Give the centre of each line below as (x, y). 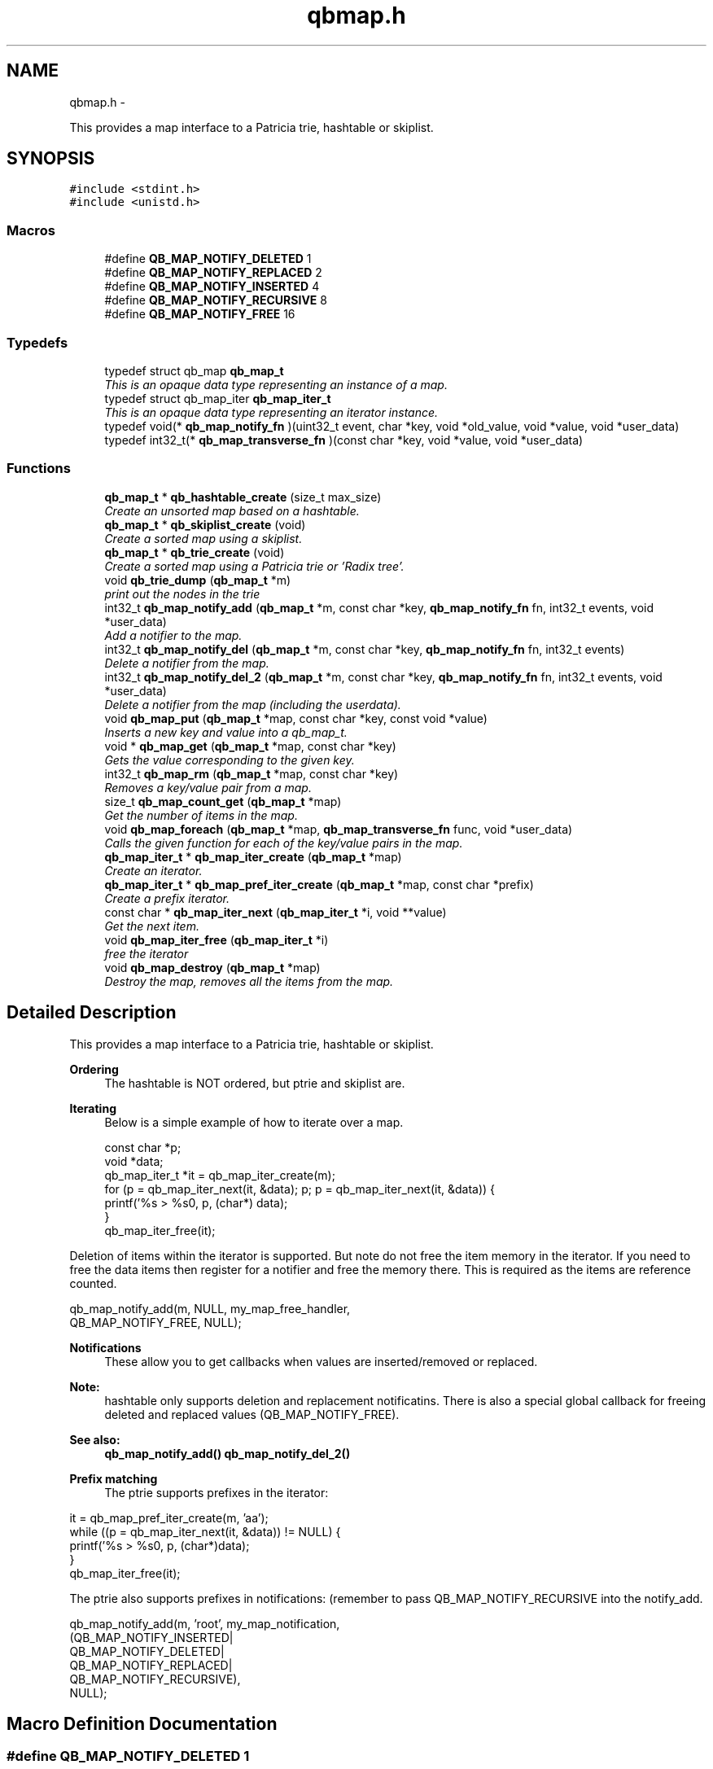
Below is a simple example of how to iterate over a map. (254, 1122)
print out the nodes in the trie (182, 593)
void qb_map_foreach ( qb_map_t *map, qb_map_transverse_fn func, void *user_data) (339, 829)
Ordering (94, 1069)
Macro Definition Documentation (142, 1723)
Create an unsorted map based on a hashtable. (232, 510)
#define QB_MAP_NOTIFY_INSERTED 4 (212, 287)
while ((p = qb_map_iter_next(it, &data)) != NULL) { (205, 1531)
